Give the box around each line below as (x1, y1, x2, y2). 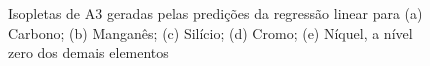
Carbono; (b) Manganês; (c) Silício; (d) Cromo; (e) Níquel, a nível (8, 22, 413, 43)
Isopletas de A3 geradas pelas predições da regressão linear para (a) (8, 3, 423, 23)
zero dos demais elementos (8, 42, 169, 63)
